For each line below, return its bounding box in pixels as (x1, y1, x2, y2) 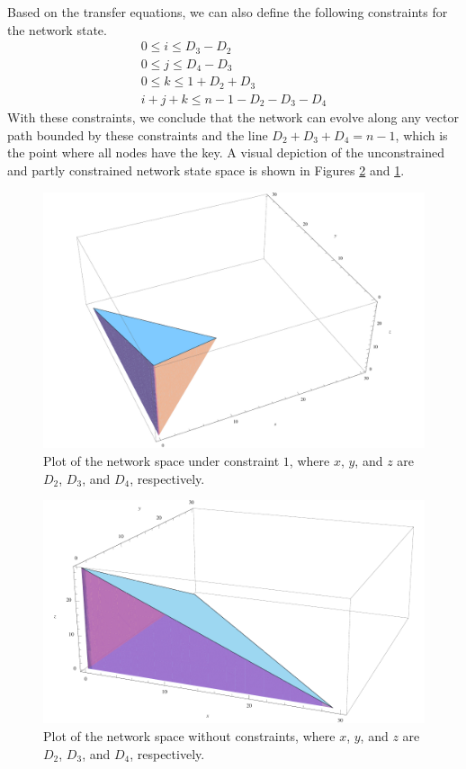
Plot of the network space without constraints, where (43, 726, 336, 745)
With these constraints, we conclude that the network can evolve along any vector (7, 108, 459, 127)
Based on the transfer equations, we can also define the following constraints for (7, 3, 448, 21)
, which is (395, 125, 448, 144)
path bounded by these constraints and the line (7, 125, 268, 144)
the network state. (7, 20, 107, 39)
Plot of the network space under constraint (43, 451, 280, 469)
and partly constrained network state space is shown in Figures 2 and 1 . (7, 160, 405, 179)
